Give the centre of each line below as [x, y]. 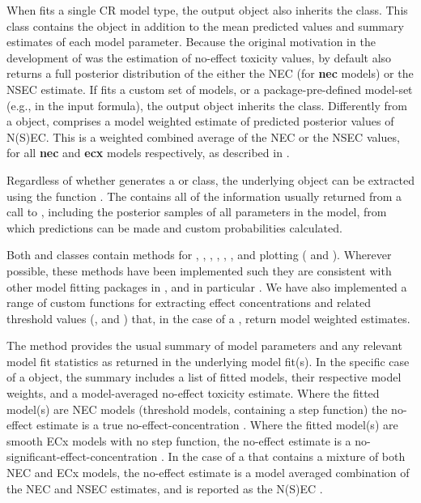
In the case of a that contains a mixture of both [287, 456]
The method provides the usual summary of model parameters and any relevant [204, 345]
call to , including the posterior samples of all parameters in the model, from [197, 212]
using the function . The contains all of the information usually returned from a [204, 196]
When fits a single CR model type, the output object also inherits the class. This [207, 10]
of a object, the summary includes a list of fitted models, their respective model [204, 377]
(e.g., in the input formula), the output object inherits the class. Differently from [207, 105]
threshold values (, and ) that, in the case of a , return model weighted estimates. [208, 318]
